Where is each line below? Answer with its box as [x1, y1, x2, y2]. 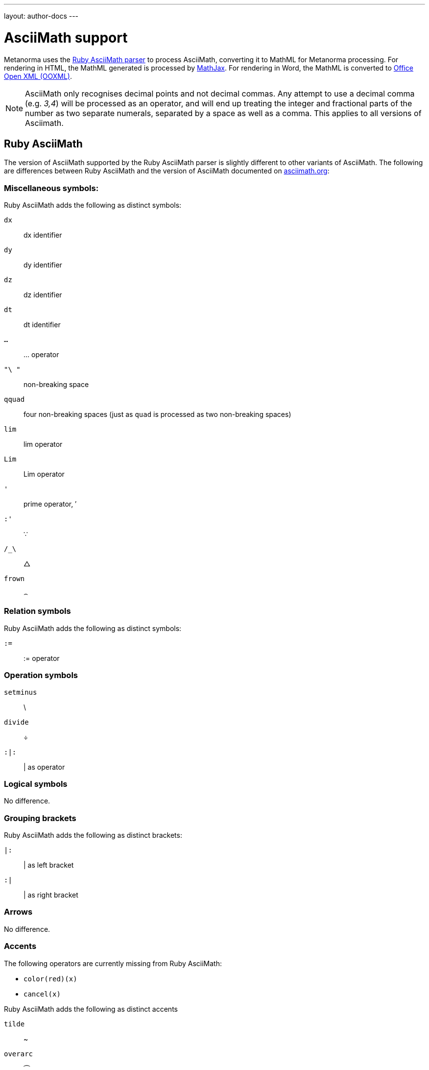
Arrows [4, 907, 33, 917]
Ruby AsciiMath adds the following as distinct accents [4, 1004, 178, 1013]
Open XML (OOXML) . [4, 72, 72, 80]
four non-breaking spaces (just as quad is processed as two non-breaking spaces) [24, 410, 291, 419]
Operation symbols [4, 670, 78, 681]
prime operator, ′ [24, 500, 77, 509]
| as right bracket [24, 891, 78, 900]
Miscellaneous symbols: [4, 183, 99, 193]
